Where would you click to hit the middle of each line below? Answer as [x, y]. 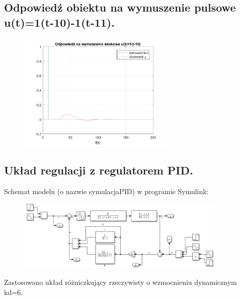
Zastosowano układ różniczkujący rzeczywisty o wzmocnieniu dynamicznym [120, 282]
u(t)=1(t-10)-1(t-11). [59, 22]
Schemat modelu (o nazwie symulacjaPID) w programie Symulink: [106, 191]
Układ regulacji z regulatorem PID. [99, 170]
